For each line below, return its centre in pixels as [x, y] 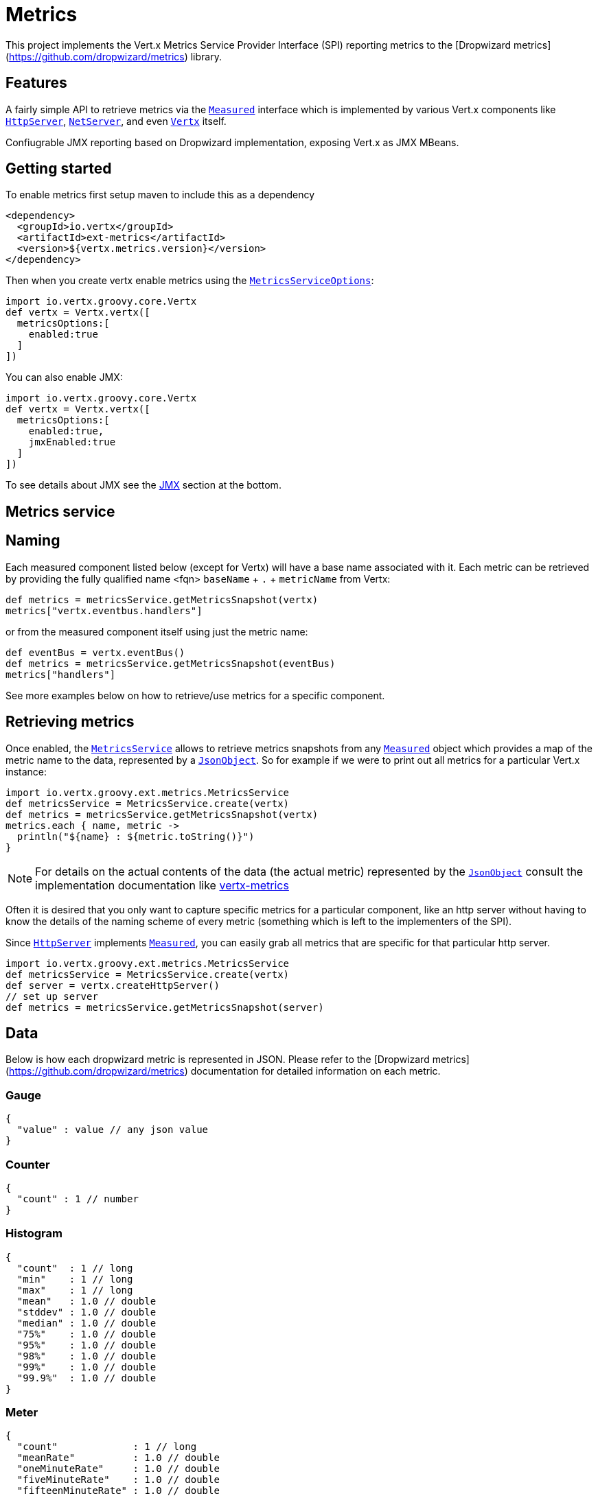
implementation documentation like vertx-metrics [162, 885]
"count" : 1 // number [78, 1199]
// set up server [52, 996]
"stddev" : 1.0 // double [87, 1312]
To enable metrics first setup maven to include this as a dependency [160, 195]
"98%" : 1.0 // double [87, 1356]
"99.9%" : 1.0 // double [87, 1378]
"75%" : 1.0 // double [87, 1334]
